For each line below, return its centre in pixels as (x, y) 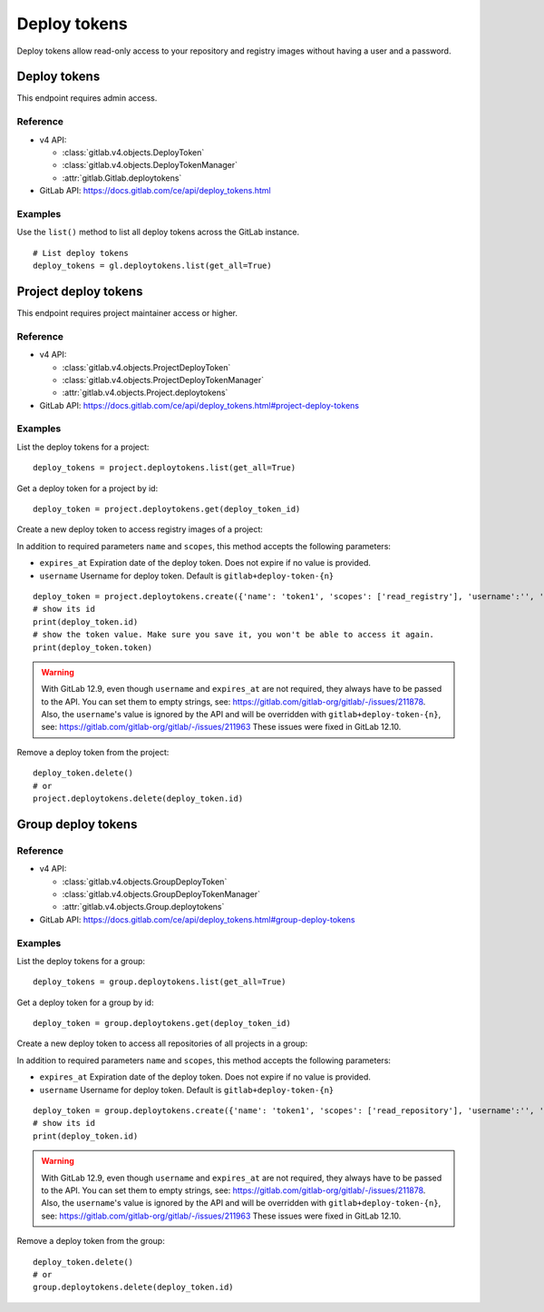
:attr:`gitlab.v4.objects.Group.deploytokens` (143, 907)
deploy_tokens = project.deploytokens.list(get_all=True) (165, 468)
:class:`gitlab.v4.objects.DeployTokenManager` (150, 165)
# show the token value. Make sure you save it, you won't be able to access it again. (234, 635)
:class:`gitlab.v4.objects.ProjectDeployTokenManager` (163, 380)
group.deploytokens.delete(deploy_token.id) (134, 1287)
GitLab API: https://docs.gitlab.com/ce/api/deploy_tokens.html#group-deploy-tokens (197, 919)
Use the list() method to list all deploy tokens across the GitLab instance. (158, 232)
